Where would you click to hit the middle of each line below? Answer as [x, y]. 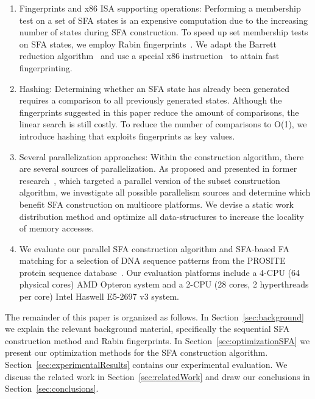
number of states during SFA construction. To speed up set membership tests [164, 32]
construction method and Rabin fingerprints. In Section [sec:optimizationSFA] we [157, 340]
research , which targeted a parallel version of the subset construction [150, 180]
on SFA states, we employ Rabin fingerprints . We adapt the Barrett [148, 44]
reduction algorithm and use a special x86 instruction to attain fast [149, 56]
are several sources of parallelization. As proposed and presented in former [158, 168]
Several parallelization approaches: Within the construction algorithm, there [161, 156]
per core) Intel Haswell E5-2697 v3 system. [99, 296]
